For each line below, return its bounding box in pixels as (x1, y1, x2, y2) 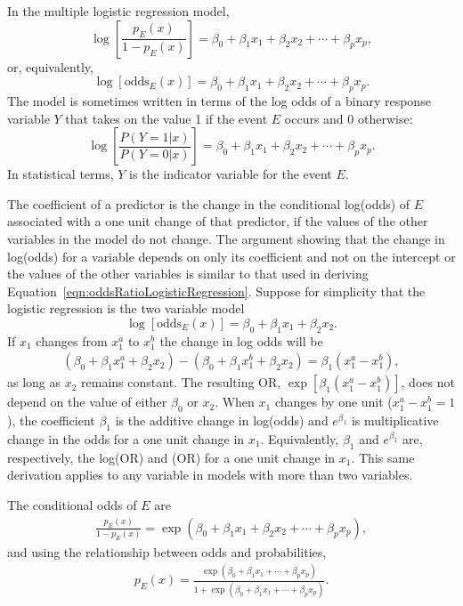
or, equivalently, (7, 57, 93, 76)
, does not (401, 373, 455, 392)
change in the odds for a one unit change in (7, 429, 245, 448)
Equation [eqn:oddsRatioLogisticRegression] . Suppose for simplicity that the (7, 281, 426, 300)
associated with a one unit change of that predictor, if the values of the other (7, 212, 428, 230)
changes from (36, 331, 108, 350)
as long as (7, 373, 61, 392)
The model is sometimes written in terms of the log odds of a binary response (7, 91, 431, 109)
